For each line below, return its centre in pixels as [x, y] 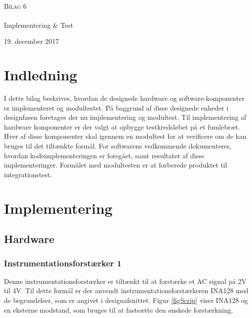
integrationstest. [28, 174]
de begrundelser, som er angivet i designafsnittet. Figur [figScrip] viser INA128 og [126, 300]
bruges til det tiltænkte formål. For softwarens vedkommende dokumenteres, [118, 146]
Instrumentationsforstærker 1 [63, 263]
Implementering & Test [39, 25]
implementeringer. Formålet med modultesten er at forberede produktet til [116, 165]
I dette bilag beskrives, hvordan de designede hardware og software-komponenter [124, 98]
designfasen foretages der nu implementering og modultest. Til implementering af [125, 117]
